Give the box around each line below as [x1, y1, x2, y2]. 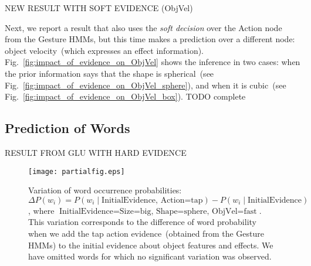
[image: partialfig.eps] [28, 167, 125, 176]
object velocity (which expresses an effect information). [5, 44, 204, 56]
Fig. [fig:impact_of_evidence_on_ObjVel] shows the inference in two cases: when [5, 56, 300, 68]
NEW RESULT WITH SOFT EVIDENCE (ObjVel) [5, 2, 193, 13]
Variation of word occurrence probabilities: [28, 184, 182, 196]
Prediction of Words [5, 119, 130, 137]
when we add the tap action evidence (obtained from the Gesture [28, 227, 264, 239]
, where [28, 204, 55, 216]
